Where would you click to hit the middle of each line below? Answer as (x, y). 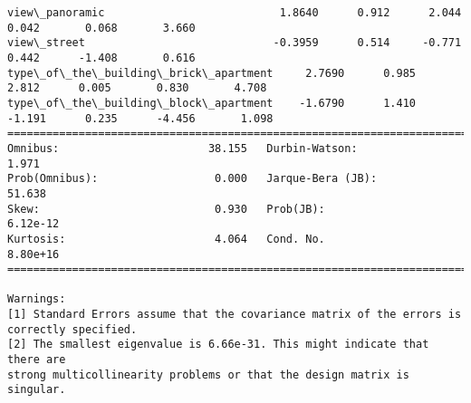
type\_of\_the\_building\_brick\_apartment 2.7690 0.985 (212, 73)
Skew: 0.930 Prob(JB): (166, 209)
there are (37, 360)
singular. (37, 390)
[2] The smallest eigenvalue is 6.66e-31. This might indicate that (218, 345)
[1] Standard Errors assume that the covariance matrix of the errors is (235, 315)
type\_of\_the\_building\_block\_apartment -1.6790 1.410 (212, 103)
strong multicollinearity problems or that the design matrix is (208, 374)
